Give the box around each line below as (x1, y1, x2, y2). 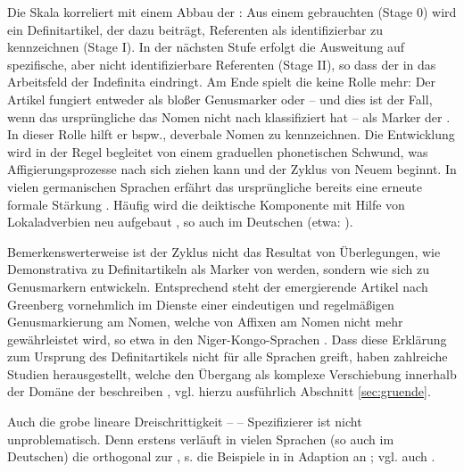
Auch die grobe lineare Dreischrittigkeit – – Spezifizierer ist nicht (7, 412, 362, 431)
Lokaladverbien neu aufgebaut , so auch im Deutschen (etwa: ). (7, 212, 353, 231)
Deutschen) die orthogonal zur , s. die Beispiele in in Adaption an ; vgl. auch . (7, 447, 435, 466)
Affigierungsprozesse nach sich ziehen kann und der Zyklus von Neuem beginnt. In (7, 160, 457, 178)
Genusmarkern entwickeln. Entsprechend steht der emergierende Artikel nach (7, 277, 428, 295)
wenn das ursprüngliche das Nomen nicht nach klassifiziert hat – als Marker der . (7, 107, 451, 126)
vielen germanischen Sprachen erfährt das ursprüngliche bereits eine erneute (7, 177, 422, 195)
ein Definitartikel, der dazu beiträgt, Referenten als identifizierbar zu (7, 20, 384, 38)
